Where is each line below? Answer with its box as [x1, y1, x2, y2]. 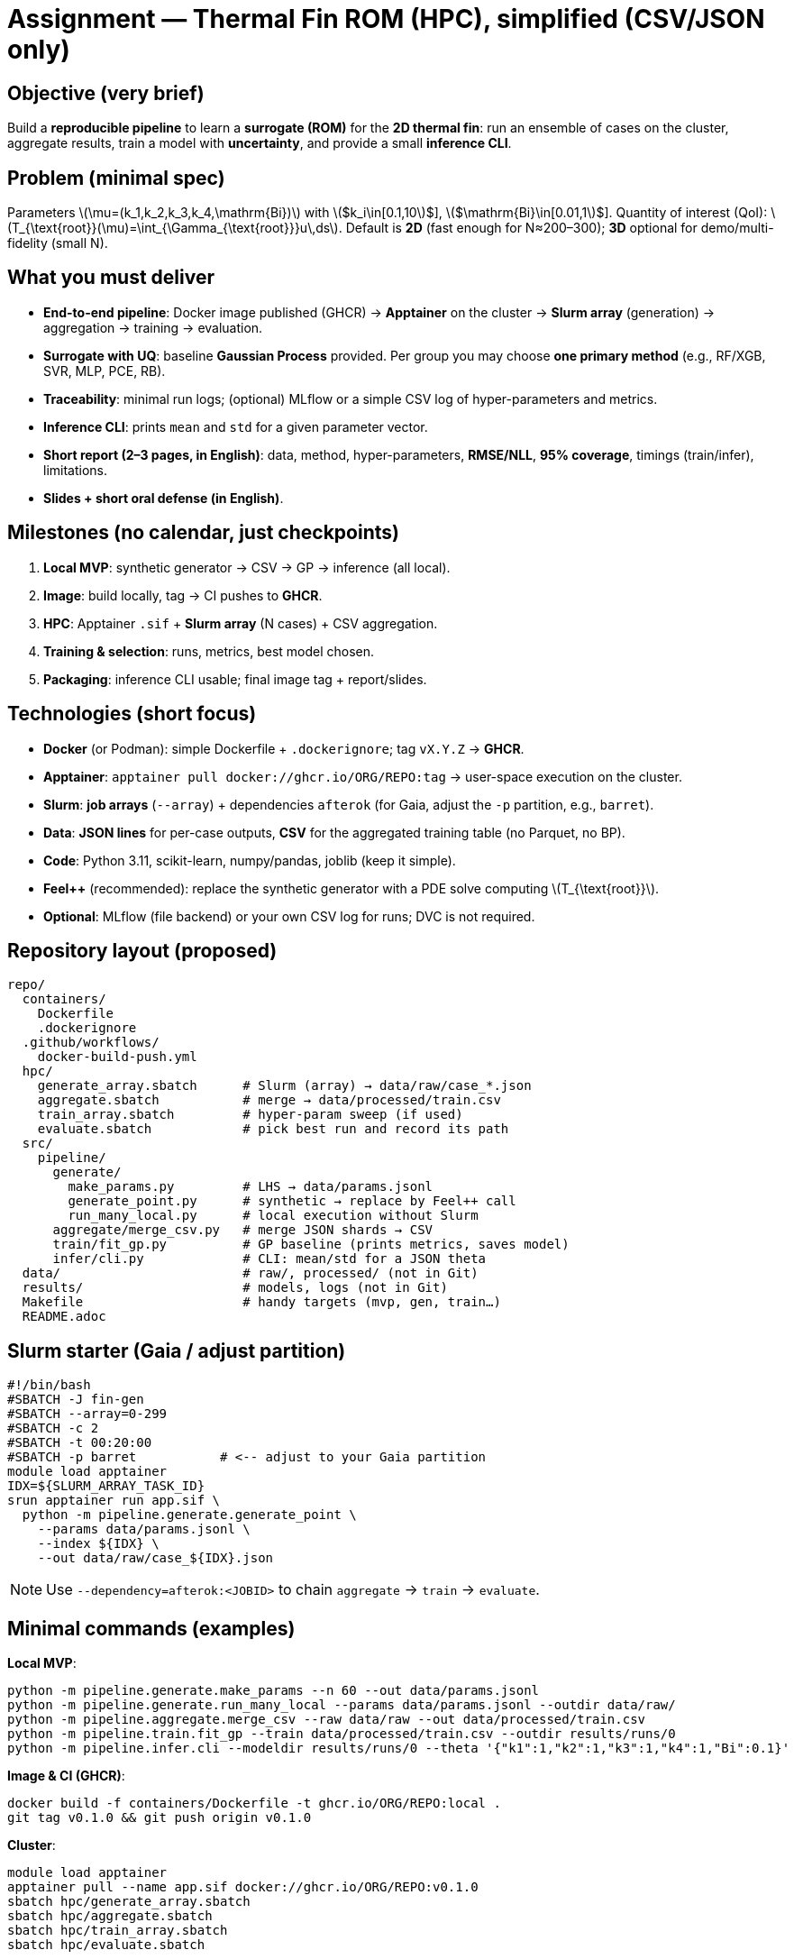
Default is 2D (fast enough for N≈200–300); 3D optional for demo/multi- [345, 220, 774, 236]
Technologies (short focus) [7, 702, 257, 726]
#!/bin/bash [7, 1378, 91, 1393]
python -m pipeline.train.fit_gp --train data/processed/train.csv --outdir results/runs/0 [7, 1726, 676, 1742]
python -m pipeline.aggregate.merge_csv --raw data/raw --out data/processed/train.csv [7, 1712, 646, 1727]
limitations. [43, 462, 108, 478]
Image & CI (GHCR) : [7, 1768, 125, 1784]
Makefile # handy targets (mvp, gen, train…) [22, 1295, 501, 1310]
